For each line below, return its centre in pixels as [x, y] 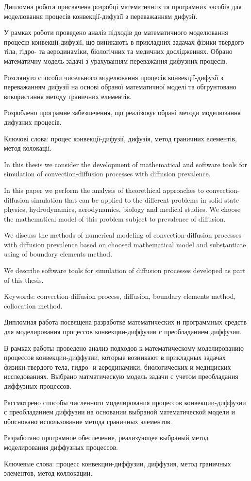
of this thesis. [24, 280]
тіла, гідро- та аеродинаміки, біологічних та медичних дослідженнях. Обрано [118, 51]
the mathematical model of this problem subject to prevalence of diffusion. [115, 218]
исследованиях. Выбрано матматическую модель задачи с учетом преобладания [121, 376]
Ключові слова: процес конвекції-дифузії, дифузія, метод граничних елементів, [120, 138]
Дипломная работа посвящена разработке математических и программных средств [125, 322]
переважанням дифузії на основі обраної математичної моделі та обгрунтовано [120, 87]
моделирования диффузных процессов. [61, 447]
